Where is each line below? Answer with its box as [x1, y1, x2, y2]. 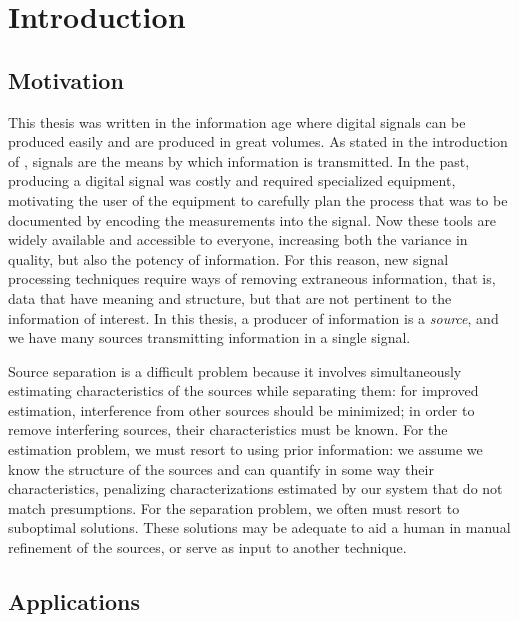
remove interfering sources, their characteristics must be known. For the [8, 419, 448, 440]
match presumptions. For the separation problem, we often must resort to [8, 497, 460, 518]
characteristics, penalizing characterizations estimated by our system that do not [8, 478, 503, 499]
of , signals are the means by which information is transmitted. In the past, [8, 150, 470, 171]
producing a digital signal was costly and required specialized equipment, [8, 170, 456, 191]
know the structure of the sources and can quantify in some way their [8, 458, 434, 479]
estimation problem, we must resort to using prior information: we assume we [8, 439, 483, 460]
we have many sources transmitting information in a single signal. [8, 327, 411, 348]
